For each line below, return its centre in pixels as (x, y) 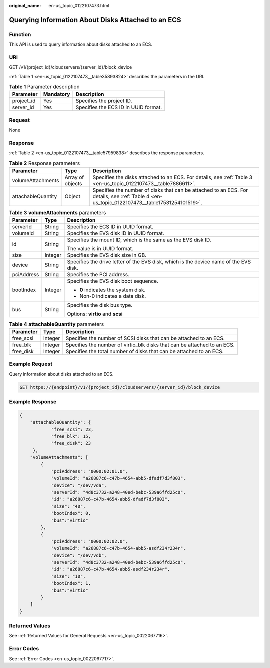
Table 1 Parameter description (44, 87)
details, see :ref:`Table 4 (121, 196)
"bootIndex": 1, (71, 583)
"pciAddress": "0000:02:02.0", (90, 541)
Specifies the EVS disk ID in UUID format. (116, 233)
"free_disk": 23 (71, 443)
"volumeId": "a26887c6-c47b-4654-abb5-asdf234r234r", (118, 548)
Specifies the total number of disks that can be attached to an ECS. (145, 351)
